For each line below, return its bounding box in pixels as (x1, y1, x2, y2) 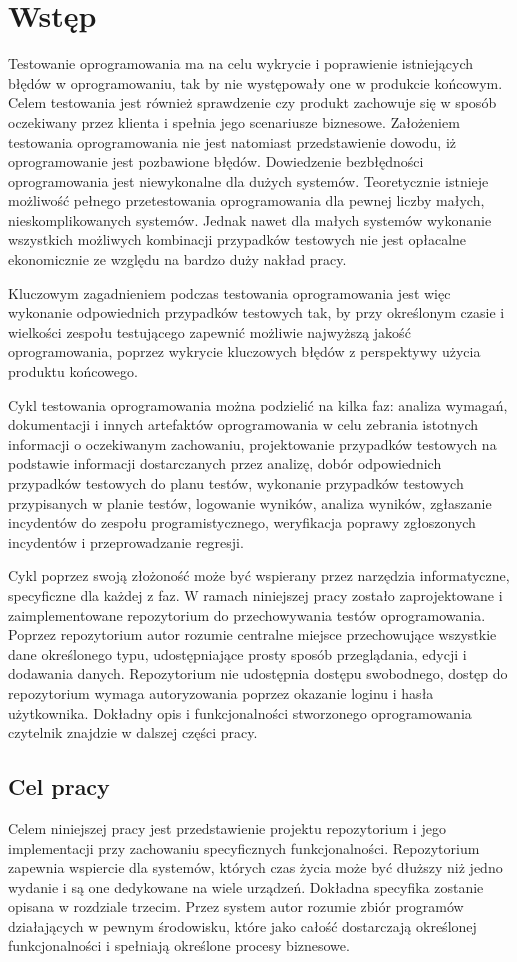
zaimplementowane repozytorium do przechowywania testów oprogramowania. (8, 604, 486, 625)
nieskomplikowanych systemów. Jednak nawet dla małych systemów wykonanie (8, 209, 492, 230)
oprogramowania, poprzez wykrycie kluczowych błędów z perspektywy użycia (8, 341, 481, 362)
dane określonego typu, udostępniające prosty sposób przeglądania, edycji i (8, 643, 467, 664)
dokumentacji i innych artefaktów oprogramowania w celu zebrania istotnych (8, 414, 479, 435)
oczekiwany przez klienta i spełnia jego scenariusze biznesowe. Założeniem (8, 111, 460, 132)
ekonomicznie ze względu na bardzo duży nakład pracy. (8, 249, 347, 270)
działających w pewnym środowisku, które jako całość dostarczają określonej (8, 915, 477, 936)
